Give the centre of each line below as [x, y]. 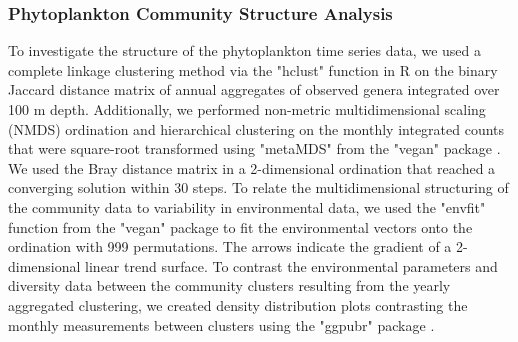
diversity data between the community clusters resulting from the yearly [229, 285]
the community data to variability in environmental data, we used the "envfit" [247, 206]
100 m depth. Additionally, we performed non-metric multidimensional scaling [247, 109]
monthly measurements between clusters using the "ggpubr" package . [221, 324]
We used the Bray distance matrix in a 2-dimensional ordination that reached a [252, 167]
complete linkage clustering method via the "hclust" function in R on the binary [253, 69]
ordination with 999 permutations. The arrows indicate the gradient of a [230, 246]
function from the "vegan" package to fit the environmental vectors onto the [240, 226]
